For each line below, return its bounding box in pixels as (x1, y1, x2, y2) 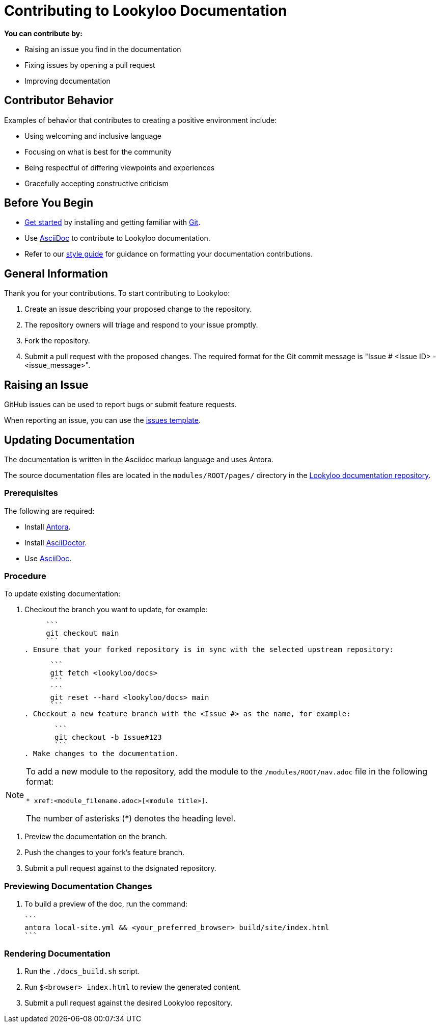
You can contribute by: (4, 29, 82, 38)
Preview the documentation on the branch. (24, 832, 168, 841)
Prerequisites (4, 488, 58, 498)
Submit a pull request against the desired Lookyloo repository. (24, 998, 233, 1007)
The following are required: (4, 506, 95, 515)
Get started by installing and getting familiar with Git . (24, 218, 201, 227)
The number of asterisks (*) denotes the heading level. (26, 813, 236, 824)
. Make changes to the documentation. (24, 749, 179, 758)
